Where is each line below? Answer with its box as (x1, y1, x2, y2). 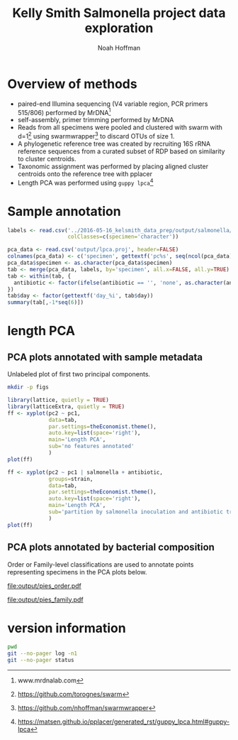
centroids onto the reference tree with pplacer (17, 170, 152, 178)
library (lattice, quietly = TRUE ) (7, 396, 110, 404)
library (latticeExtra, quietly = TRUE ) (7, 403, 125, 410)
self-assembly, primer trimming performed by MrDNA (17, 116, 174, 124)
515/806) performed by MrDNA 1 (17, 107, 111, 116)
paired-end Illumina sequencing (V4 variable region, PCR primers (17, 99, 208, 108)
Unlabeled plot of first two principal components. (7, 370, 151, 379)
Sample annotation (7, 203, 122, 219)
